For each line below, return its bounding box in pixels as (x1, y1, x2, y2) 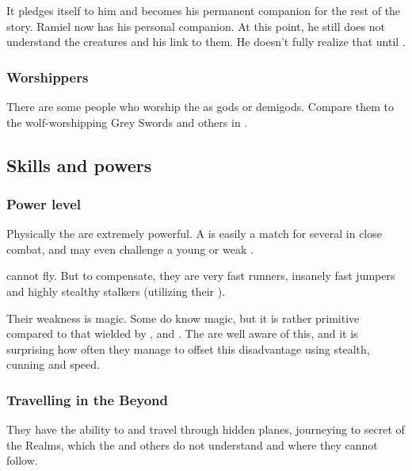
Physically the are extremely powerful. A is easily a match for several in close (6, 225, 382, 242)
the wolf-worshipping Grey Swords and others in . (6, 113, 248, 130)
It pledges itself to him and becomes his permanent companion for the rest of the (6, 2, 401, 18)
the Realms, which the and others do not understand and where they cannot (6, 436, 378, 453)
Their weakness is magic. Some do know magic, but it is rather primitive (6, 309, 360, 326)
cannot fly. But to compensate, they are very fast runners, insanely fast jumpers (6, 267, 395, 284)
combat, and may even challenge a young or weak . (6, 240, 254, 257)
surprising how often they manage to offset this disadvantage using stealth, (6, 340, 370, 357)
